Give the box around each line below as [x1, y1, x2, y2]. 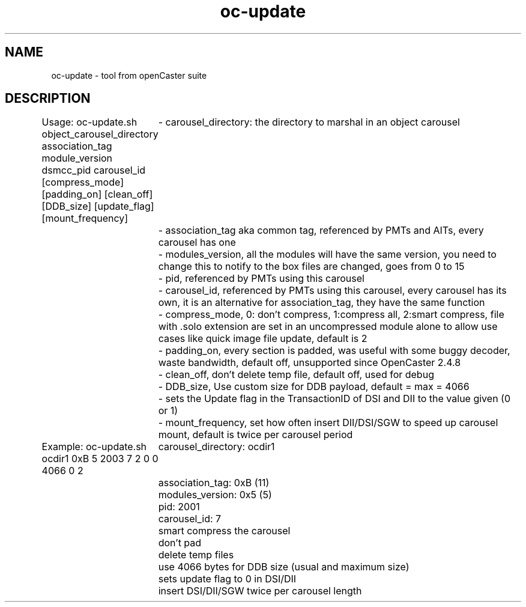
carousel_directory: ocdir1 [158, 441, 275, 453]
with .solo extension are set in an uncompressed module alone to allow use [158, 320, 498, 333]
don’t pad [158, 537, 202, 549]
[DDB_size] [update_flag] [41, 200, 154, 213]
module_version [41, 152, 113, 165]
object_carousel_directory [41, 128, 159, 141]
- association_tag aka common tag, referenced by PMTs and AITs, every [158, 224, 484, 237]
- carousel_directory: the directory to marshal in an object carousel [158, 116, 460, 129]
